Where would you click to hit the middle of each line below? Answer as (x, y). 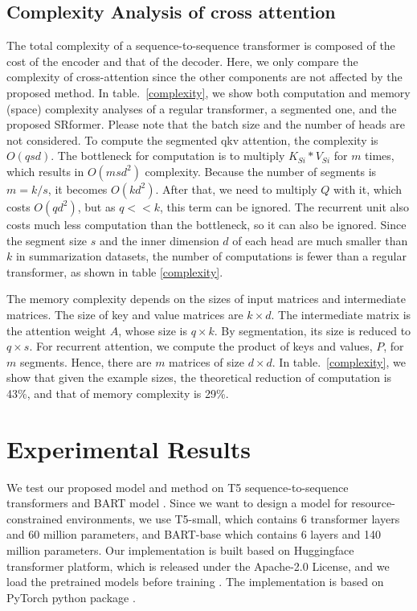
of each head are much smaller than (320, 240)
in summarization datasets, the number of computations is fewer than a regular (211, 256)
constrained (35, 518)
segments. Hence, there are (86, 361)
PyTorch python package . (71, 597)
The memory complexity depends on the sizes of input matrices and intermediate (206, 299)
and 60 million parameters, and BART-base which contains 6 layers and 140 (194, 534)
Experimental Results (129, 448)
